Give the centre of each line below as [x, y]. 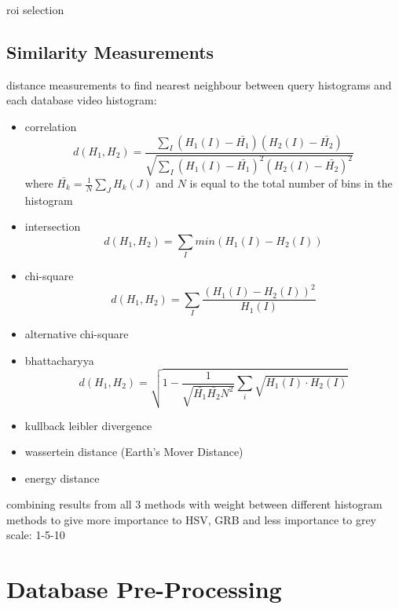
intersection [53, 226]
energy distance [62, 478]
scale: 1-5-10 [36, 535]
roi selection [35, 9]
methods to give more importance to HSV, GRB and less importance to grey [192, 519]
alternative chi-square [77, 334]
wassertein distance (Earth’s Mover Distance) [134, 452]
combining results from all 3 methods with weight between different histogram [194, 504]
